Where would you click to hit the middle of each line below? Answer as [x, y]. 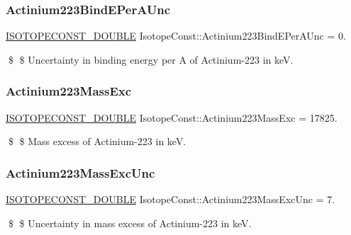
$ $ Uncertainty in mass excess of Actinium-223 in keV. [130, 223]
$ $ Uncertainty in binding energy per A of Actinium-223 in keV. [151, 59]
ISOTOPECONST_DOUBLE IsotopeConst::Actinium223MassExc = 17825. [172, 117]
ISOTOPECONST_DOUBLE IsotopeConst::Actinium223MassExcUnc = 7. [171, 199]
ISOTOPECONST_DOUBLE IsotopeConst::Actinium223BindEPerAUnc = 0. [176, 36]
